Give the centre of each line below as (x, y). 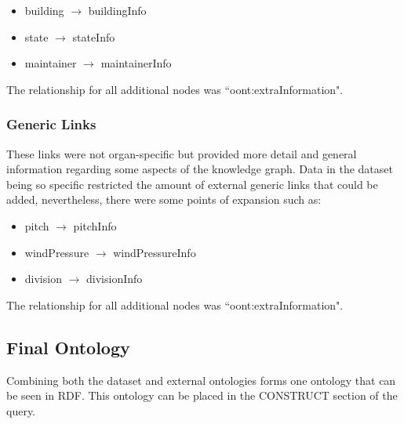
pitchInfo (95, 225)
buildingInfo (117, 10)
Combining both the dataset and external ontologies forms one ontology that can (201, 380)
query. (21, 410)
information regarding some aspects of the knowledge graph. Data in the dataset (200, 169)
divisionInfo (115, 279)
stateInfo (94, 36)
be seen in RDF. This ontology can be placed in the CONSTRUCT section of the (202, 395)
